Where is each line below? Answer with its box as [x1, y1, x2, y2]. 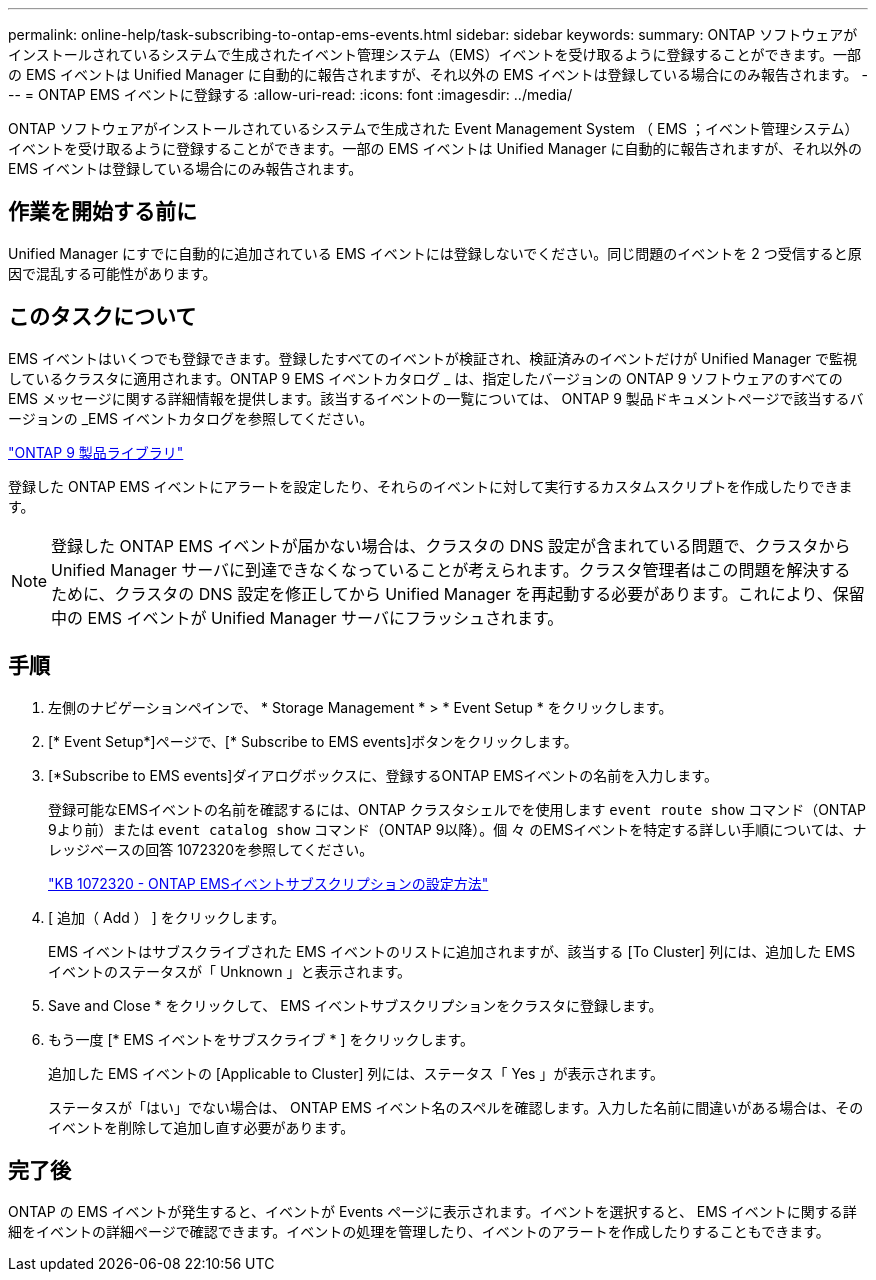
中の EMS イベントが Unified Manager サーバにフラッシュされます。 [51, 607, 564, 628]
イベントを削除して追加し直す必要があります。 [48, 1118, 355, 1136]
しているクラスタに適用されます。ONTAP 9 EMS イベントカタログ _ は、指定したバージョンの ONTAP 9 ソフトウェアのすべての [8, 369, 843, 387]
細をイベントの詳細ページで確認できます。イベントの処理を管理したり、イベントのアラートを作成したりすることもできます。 [8, 1223, 830, 1241]
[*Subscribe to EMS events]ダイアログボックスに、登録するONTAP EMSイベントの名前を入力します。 [48, 766, 718, 784]
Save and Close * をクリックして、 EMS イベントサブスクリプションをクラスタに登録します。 [48, 996, 663, 1014]
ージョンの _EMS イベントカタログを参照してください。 [8, 409, 374, 427]
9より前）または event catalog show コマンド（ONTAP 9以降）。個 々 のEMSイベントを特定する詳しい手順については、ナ [48, 820, 867, 838]
